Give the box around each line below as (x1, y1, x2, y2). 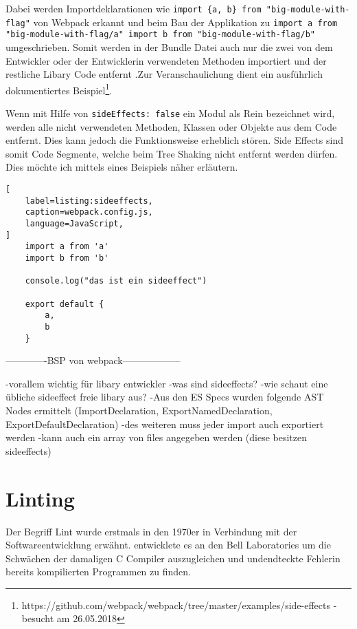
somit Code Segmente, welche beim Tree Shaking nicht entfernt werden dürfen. (5, 146, 338, 160)
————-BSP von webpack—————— (5, 353, 181, 367)
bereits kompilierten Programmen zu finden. (5, 564, 191, 579)
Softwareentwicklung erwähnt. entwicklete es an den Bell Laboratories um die (5, 537, 331, 552)
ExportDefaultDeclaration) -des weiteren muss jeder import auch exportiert (5, 416, 324, 431)
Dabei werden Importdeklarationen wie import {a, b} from (5, 1, 262, 15)
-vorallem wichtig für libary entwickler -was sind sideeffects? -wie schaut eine (5, 376, 328, 390)
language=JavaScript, (25, 219, 124, 228)
